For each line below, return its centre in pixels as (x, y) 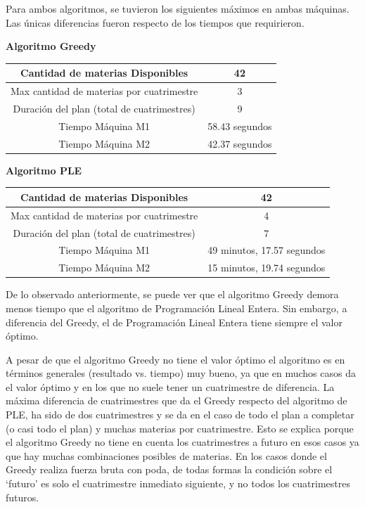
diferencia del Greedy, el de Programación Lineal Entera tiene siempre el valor (174, 322)
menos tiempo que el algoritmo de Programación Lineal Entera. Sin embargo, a (177, 308)
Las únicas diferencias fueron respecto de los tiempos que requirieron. (155, 22)
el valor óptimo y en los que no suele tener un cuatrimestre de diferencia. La (170, 386)
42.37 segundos (240, 143)
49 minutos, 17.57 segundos (267, 250)
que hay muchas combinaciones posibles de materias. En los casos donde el (166, 455)
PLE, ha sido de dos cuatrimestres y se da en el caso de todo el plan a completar (180, 415)
